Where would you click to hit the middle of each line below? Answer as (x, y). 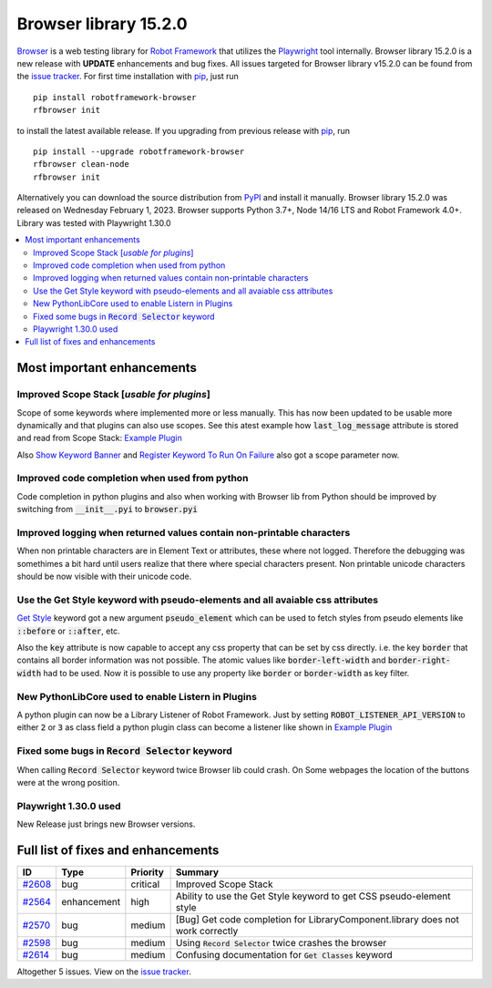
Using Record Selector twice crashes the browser (281, 942)
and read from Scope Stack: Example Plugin (99, 438)
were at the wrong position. (68, 782)
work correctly (207, 931)
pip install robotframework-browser (115, 97)
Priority (147, 872)
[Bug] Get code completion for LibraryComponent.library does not (317, 919)
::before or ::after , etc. (68, 631)
